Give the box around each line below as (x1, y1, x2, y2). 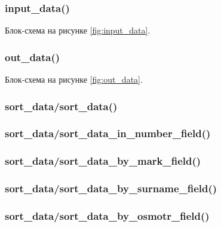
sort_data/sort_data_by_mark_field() (5, 153, 201, 168)
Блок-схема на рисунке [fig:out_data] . (5, 73, 143, 86)
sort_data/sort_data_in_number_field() (5, 126, 211, 141)
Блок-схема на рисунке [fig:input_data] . (5, 24, 151, 37)
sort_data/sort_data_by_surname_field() (5, 181, 217, 196)
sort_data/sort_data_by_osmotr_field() (5, 208, 210, 223)
